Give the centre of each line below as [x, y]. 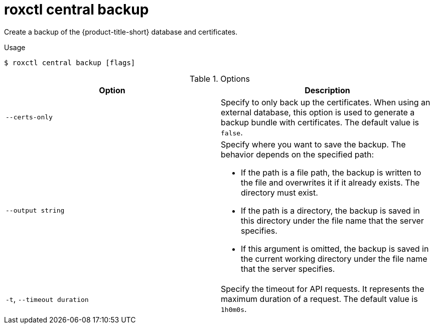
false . [232, 132]
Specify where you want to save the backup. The [313, 144]
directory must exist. [279, 192]
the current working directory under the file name [334, 259]
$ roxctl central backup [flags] [70, 62]
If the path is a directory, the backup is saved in [330, 210]
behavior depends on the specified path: [298, 154]
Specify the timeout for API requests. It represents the [323, 289]
